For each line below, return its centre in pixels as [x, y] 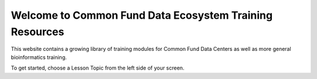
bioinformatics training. [39, 57]
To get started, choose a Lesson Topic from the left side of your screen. [98, 68]
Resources [38, 32]
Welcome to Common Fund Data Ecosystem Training [142, 15]
